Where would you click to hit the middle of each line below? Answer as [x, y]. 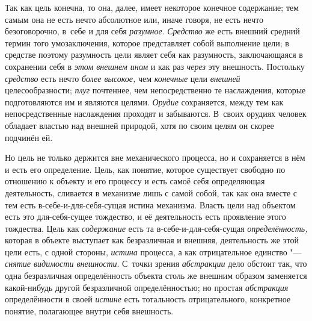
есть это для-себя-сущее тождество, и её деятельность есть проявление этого [145, 217]
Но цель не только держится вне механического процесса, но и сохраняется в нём [155, 157]
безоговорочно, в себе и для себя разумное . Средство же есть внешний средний [152, 31]
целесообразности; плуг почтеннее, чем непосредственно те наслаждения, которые [155, 90]
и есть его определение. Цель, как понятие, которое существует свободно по [145, 169]
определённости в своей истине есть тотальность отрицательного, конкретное [148, 299]
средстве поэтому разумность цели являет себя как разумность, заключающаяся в [154, 55]
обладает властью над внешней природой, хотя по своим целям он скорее [139, 125]
